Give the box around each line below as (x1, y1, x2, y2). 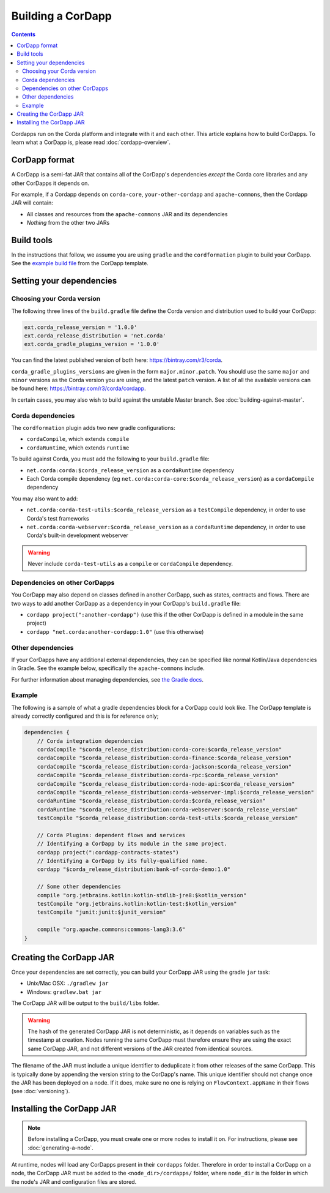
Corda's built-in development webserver (26, 532, 128, 539)
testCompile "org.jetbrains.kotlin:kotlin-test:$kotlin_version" (37, 900, 237, 908)
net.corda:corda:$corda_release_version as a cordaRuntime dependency (26, 466, 235, 474)
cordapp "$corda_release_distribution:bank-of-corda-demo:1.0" (37, 866, 231, 873)
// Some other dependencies (37, 883, 122, 890)
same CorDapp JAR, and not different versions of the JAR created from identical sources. (28, 1045, 253, 1052)
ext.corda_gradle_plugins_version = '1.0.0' (24, 341, 160, 348)
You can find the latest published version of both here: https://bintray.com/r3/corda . (11, 356, 223, 364)
